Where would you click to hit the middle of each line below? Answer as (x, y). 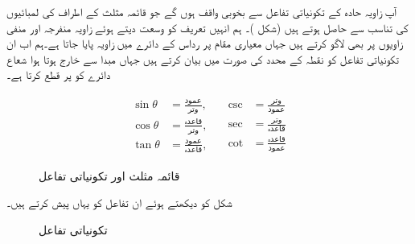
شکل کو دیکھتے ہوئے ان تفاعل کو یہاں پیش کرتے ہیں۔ (119, 203)
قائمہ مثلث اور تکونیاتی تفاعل (109, 175)
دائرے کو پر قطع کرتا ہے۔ (59, 74)
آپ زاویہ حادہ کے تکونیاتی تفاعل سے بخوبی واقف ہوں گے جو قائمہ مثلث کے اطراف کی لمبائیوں (201, 11)
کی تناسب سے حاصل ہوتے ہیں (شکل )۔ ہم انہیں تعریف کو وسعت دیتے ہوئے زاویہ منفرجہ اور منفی (207, 27)
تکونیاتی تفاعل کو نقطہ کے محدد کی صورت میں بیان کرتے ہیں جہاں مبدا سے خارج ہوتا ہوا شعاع (203, 58)
